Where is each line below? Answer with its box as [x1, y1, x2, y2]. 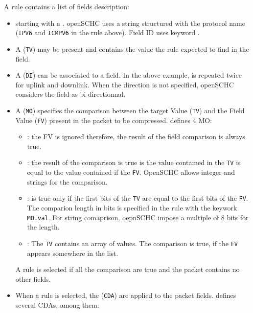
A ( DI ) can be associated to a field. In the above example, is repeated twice [15, 70, 242, 80]
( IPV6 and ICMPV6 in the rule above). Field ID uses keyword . [15, 27, 200, 38]
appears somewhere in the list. [27, 248, 118, 258]
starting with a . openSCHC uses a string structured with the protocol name [15, 18, 245, 28]
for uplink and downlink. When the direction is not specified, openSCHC [15, 79, 234, 89]
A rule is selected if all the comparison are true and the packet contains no [15, 264, 240, 274]
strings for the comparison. [27, 176, 108, 187]
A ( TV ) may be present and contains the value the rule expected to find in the [15, 43, 249, 54]
